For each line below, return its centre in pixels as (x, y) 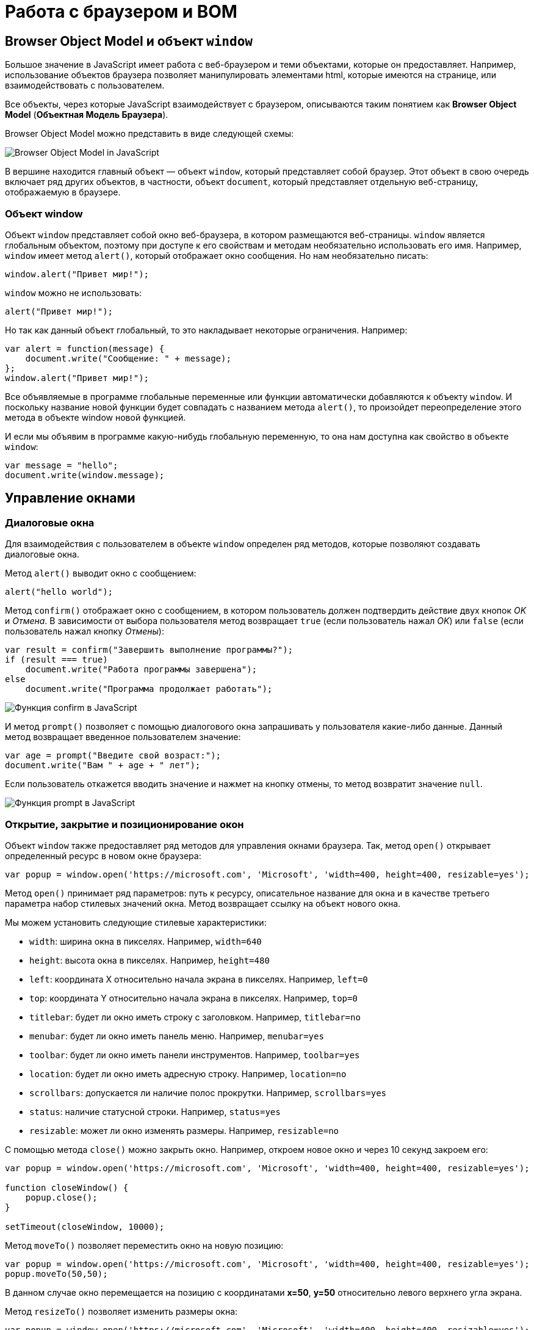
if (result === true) (56, 660)
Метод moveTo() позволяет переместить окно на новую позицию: (144, 1245)
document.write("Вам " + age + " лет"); (103, 765)
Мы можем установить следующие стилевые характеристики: (136, 922)
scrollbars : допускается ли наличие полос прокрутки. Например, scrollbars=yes (208, 1092)
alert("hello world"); (59, 592)
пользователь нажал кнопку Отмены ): (85, 631)
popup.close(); (61, 1197)
